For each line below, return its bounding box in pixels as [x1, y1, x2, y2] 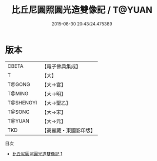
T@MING [7, 90, 29, 97]
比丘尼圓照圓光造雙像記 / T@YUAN [11, 4, 153, 16]
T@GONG [7, 81, 30, 88]
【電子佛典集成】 [41, 63, 81, 70]
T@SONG [7, 108, 30, 115]
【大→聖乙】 [41, 100, 71, 106]
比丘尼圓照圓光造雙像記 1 [12, 151, 62, 157]
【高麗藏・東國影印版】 [41, 127, 96, 134]
